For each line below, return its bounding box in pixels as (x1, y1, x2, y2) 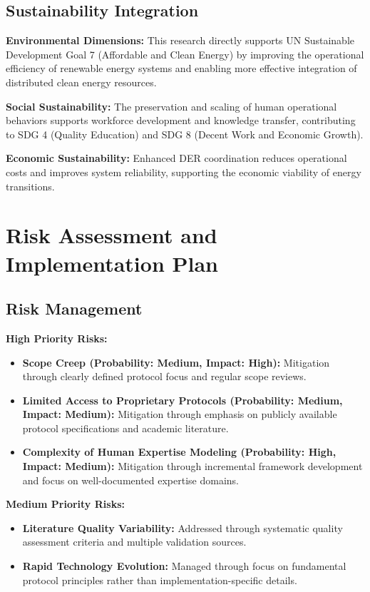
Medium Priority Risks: (6, 496, 125, 511)
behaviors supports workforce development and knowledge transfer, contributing (6, 113, 356, 128)
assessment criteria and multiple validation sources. (22, 534, 247, 549)
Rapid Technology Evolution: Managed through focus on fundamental (22, 558, 346, 573)
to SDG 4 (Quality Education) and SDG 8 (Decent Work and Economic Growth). (6, 126, 364, 141)
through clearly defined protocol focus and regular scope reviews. (22, 369, 307, 384)
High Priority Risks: (6, 330, 108, 345)
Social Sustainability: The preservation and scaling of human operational (6, 98, 337, 113)
